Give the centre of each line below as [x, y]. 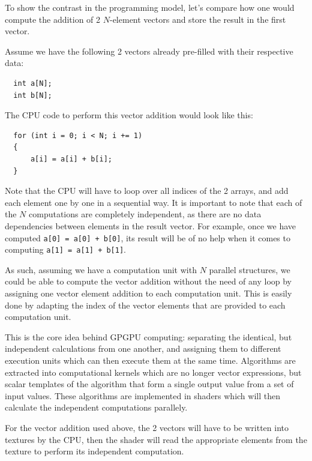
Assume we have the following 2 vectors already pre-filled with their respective [149, 51]
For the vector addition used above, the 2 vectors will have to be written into [147, 427]
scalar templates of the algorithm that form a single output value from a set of [149, 384]
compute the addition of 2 [53, 19]
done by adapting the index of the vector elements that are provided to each [145, 305]
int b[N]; [33, 95]
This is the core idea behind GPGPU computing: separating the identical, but [148, 336]
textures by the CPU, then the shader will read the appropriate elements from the [156, 439]
